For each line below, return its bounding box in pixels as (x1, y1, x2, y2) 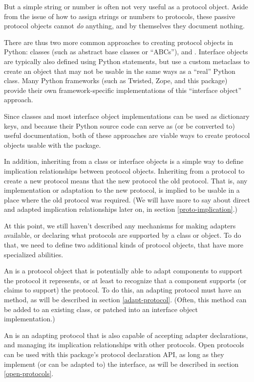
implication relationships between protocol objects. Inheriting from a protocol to (4, 165, 245, 176)
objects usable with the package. (4, 139, 101, 150)
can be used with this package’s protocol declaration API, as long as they (4, 349, 224, 359)
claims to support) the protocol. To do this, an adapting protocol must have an (4, 285, 241, 295)
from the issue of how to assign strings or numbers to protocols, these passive (4, 11, 235, 21)
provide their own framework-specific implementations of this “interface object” (4, 85, 242, 95)
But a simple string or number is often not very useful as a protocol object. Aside (4, 1, 248, 11)
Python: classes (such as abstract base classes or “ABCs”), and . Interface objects (4, 46, 248, 57)
